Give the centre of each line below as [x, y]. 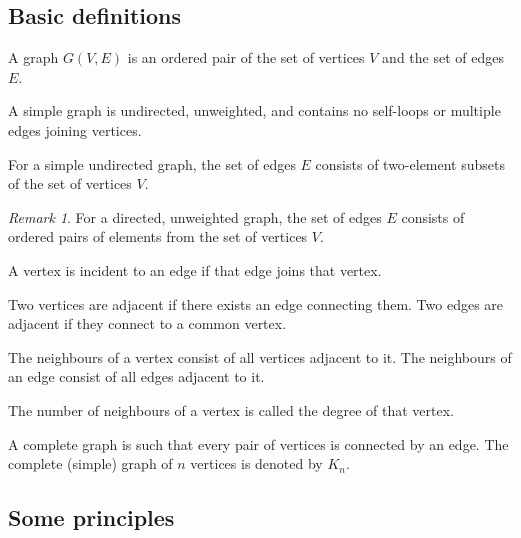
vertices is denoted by [256, 463]
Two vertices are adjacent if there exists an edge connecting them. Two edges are [256, 303]
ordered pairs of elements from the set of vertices [158, 236]
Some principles [91, 517]
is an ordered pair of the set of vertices [246, 57]
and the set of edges [443, 57]
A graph [33, 57]
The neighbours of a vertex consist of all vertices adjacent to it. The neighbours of [260, 356]
